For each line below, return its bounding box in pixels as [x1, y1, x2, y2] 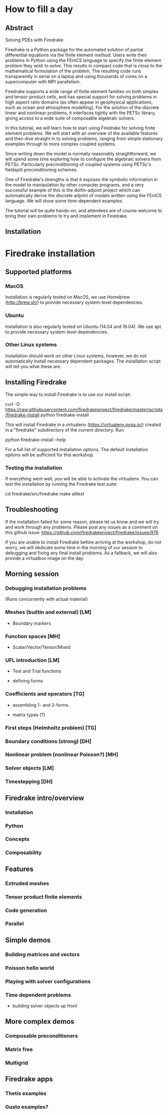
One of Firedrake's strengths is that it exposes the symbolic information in [5, 177, 158, 182]
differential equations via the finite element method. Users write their [5, 52, 147, 58]
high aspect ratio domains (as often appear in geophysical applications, [5, 99, 153, 105]
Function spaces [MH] [5, 633, 60, 640]
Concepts [5, 836, 30, 843]
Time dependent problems [5, 991, 71, 998]
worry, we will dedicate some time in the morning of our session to [5, 544, 143, 550]
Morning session [5, 570, 59, 578]
